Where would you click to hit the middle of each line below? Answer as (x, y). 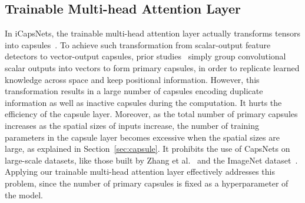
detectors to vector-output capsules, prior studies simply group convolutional (145, 56)
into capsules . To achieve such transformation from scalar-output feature (138, 44)
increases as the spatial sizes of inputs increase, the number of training (132, 125)
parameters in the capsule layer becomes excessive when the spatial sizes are (142, 137)
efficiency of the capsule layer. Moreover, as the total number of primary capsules (151, 114)
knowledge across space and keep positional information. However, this (132, 79)
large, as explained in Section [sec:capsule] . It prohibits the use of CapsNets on (147, 149)
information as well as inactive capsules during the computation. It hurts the (143, 102)
